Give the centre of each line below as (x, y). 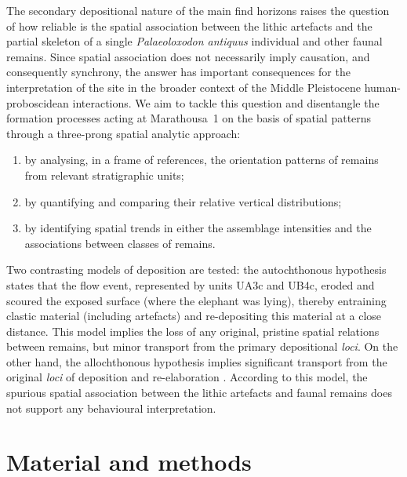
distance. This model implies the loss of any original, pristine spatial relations (193, 331)
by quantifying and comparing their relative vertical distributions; (183, 201)
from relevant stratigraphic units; (104, 175)
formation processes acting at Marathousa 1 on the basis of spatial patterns (189, 118)
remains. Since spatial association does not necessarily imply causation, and (188, 56)
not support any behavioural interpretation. (111, 408)
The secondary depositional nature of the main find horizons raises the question (198, 10)
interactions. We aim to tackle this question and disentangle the (226, 102)
